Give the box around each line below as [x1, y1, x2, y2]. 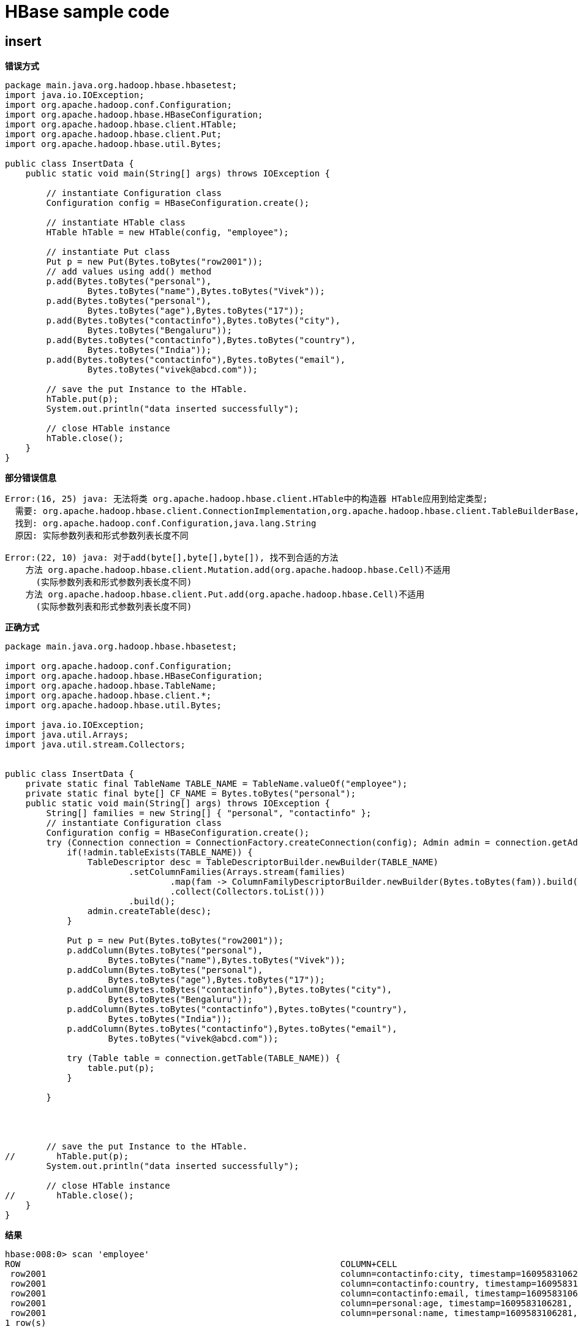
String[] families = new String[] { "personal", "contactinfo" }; [46, 808, 372, 819]
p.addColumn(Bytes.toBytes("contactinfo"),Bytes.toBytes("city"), [67, 985, 392, 995]
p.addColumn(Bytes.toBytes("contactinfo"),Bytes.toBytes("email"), [67, 1024, 397, 1034]
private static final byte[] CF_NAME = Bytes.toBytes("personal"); [25, 789, 356, 799]
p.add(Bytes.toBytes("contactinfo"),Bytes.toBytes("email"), [46, 355, 346, 365]
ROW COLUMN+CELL [5, 1259, 397, 1270]
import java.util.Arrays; [5, 730, 129, 740]
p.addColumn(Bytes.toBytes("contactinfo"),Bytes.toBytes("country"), [67, 1004, 408, 1015]
